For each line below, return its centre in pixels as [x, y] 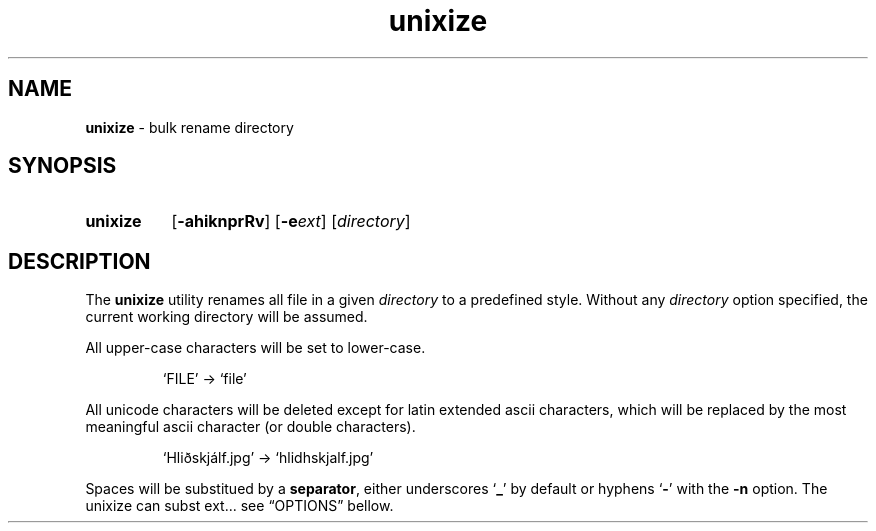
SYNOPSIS [62, 166]
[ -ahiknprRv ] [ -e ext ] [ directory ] [291, 221]
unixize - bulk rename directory [189, 127]
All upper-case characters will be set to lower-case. [255, 348]
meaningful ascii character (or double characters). [250, 427]
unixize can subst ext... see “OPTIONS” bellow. [239, 506]
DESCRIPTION [79, 261]
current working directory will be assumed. [226, 317]
